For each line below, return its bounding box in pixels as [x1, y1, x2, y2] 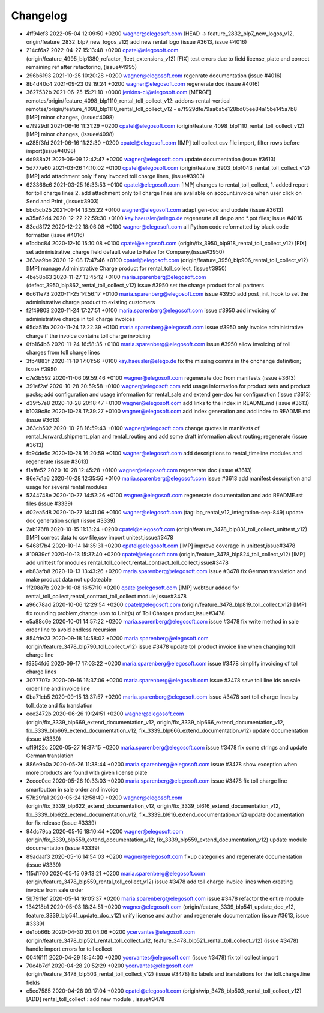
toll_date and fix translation [26, 702, 93, 709]
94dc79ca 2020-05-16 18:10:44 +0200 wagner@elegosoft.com [26, 828, 184, 835]
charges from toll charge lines [26, 349, 100, 356]
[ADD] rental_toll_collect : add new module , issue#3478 [26, 996, 165, 1003]
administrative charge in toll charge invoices [26, 315, 135, 322]
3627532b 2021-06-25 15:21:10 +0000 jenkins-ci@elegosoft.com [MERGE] [26, 89, 211, 96]
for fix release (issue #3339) [26, 819, 97, 826]
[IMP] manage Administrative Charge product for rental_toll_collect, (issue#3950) [26, 265, 227, 272]
